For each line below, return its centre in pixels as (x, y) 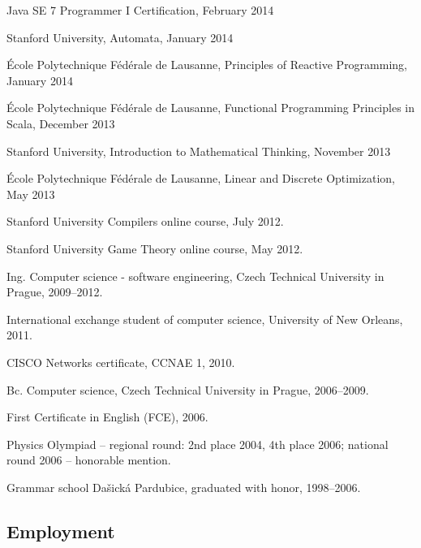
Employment (61, 531)
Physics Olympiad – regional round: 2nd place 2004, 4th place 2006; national (198, 444)
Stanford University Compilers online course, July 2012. (145, 221)
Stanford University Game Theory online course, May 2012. (155, 248)
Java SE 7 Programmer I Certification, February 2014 (140, 10)
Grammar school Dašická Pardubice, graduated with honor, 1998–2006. (184, 487)
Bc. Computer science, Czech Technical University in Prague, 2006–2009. (188, 389)
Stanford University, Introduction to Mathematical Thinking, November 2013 (199, 151)
